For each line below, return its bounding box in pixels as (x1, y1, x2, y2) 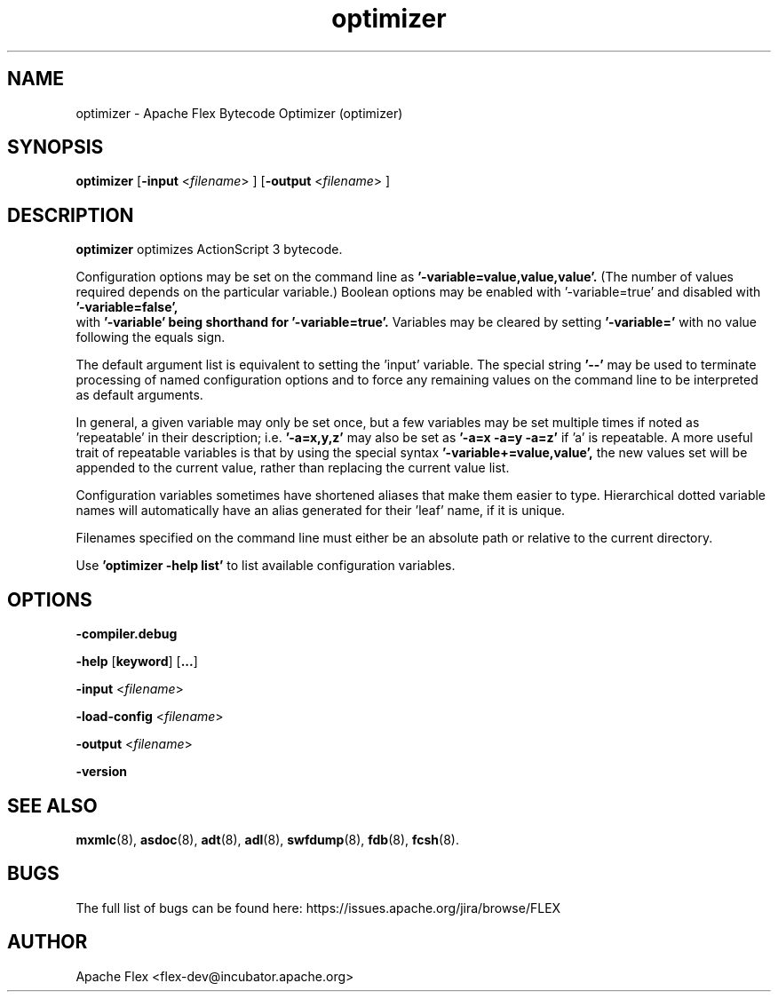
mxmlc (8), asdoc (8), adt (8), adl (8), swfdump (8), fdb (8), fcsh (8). (75, 831, 460, 847)
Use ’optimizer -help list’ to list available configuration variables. (75, 558, 456, 574)
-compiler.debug (75, 626, 178, 642)
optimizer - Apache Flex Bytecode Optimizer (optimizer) (75, 105, 403, 121)
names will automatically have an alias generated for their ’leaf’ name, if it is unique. (75, 503, 566, 519)
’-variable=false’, (75, 299, 179, 315)
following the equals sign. (75, 329, 226, 345)
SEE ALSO (7, 794, 98, 817)
